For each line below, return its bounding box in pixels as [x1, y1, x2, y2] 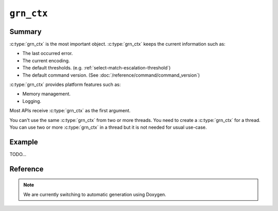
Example [9, 137, 38, 146]
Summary [9, 27, 42, 36]
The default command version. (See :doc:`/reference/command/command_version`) [22, 72, 200, 78]
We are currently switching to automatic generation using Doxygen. [23, 191, 167, 198]
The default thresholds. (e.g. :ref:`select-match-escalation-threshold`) [22, 65, 171, 71]
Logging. [22, 98, 41, 104]
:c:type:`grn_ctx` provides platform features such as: [9, 81, 121, 87]
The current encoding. [22, 57, 70, 64]
